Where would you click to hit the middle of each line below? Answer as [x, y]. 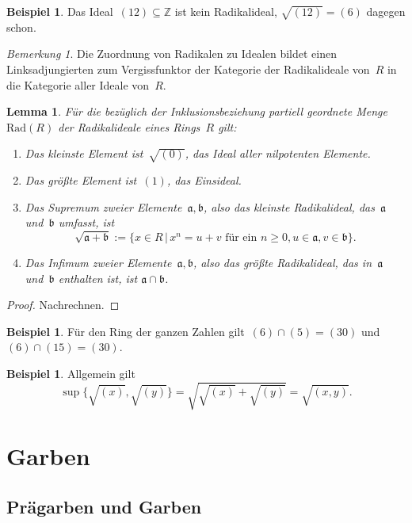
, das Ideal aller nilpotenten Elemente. [278, 153]
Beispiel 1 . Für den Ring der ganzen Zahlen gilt [126, 331]
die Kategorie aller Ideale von [78, 84]
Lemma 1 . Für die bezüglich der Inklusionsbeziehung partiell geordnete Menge [197, 111]
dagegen [386, 11]
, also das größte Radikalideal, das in [282, 263]
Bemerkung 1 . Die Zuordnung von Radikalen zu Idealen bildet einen [172, 53]
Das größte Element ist [81, 180]
